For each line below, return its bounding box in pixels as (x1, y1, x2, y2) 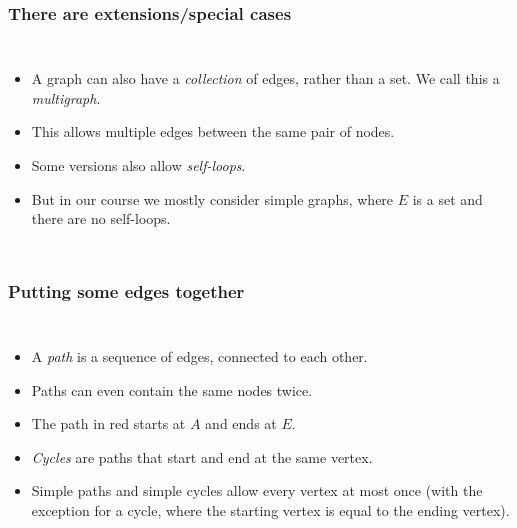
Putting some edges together (8, 278, 245, 303)
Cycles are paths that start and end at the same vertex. (31, 446, 373, 467)
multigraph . (31, 87, 101, 108)
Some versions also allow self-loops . (31, 155, 246, 175)
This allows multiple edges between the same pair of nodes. (31, 121, 395, 142)
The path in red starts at (31, 413, 186, 434)
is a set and (412, 188, 483, 209)
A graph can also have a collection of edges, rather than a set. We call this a (31, 68, 500, 89)
